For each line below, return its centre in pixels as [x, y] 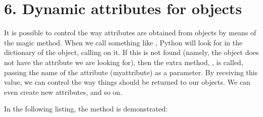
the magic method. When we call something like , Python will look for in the [123, 42]
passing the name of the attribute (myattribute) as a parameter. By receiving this [131, 72]
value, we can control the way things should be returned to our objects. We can [127, 82]
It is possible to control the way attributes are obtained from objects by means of [130, 33]
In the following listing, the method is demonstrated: [86, 109]
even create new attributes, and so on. [63, 92]
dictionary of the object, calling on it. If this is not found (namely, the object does [131, 52]
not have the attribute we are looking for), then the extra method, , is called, [124, 62]
